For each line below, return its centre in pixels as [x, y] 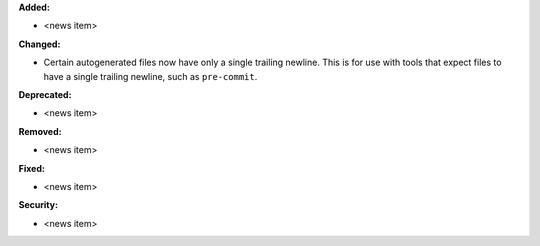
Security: [38, 205]
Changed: [39, 44]
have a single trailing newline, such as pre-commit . [150, 76]
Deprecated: [45, 94]
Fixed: [31, 168]
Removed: [40, 131]
